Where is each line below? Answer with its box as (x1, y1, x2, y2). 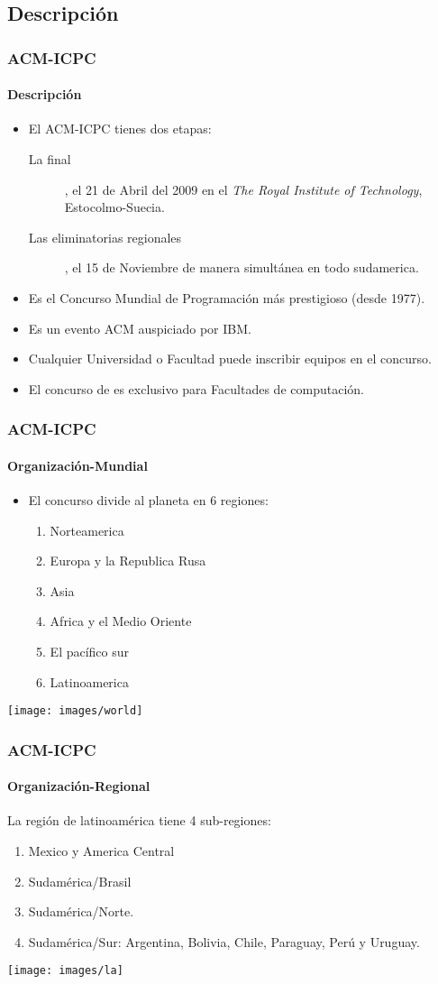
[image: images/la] (7, 964, 123, 978)
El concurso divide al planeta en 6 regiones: (28, 491, 269, 509)
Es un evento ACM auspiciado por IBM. (28, 318, 251, 337)
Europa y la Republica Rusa (50, 551, 206, 570)
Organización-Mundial (7, 455, 148, 474)
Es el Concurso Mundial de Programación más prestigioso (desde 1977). (28, 288, 425, 307)
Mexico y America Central (28, 841, 175, 860)
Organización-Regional (7, 777, 151, 795)
